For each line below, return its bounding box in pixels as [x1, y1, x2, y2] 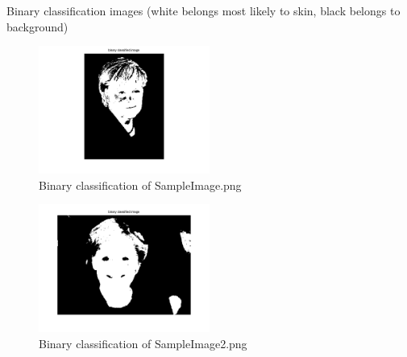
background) [6, 18, 69, 35]
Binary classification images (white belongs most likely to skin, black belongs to [6, 2, 401, 18]
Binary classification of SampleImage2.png [39, 334, 247, 351]
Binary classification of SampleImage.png [39, 176, 242, 193]
